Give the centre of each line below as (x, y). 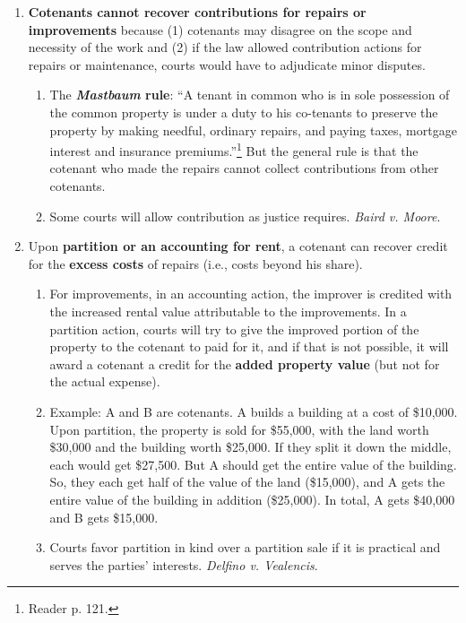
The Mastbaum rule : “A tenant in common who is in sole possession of (250, 95)
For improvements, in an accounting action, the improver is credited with (251, 294)
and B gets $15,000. (104, 517)
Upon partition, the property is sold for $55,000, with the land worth (239, 429)
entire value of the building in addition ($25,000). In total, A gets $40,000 (252, 499)
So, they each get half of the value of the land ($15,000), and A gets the (247, 482)
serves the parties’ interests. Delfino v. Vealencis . (184, 564)
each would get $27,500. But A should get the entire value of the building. (253, 464)
